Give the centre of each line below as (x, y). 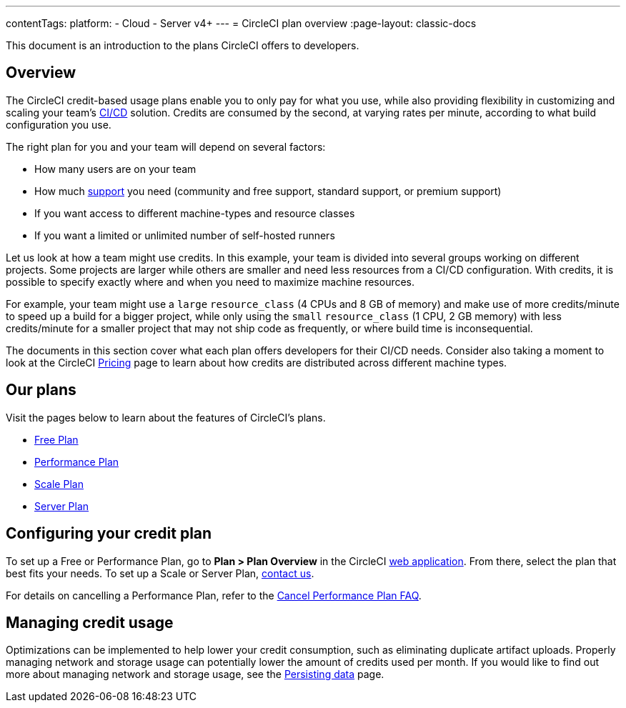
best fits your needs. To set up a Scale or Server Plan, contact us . (160, 573)
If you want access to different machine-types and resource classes (195, 213)
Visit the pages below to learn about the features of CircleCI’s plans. (166, 417)
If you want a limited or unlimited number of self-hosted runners (185, 235)
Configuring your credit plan (109, 534)
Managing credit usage (90, 622)
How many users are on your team (115, 169)
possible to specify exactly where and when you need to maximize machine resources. (210, 281)
